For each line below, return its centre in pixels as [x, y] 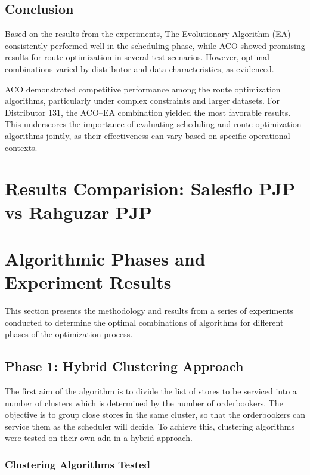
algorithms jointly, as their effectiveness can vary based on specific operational [148, 135]
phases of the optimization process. [69, 334]
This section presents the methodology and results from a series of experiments [149, 311]
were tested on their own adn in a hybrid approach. [99, 438]
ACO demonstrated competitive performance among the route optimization [143, 89]
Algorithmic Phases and [105, 258]
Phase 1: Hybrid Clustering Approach [124, 366]
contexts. [21, 147]
